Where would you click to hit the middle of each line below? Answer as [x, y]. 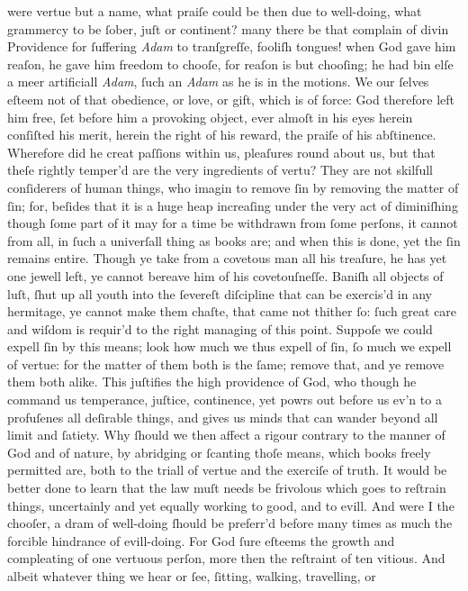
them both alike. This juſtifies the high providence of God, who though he [212, 382]
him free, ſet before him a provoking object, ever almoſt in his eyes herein [210, 117]
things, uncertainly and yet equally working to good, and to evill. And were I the [231, 505]
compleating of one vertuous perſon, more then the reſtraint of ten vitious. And [226, 558]
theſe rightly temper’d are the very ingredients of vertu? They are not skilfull [220, 170]
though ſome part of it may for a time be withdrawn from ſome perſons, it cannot [233, 223]
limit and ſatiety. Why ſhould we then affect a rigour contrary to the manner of [226, 435]
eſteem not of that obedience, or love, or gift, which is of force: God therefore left [231, 99]
